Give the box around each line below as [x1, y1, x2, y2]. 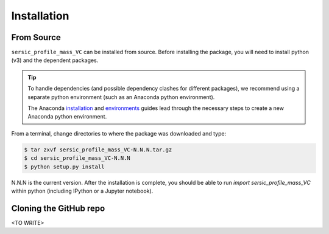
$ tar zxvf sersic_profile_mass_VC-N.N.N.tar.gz [24, 146, 172, 153]
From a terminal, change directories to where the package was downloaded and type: [11, 129, 227, 137]
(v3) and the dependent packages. [11, 57, 99, 64]
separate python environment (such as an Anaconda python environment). [27, 93, 215, 100]
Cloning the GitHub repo [11, 203, 105, 213]
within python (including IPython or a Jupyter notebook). [11, 187, 154, 194]
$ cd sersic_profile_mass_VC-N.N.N [24, 155, 130, 162]
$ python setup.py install [24, 163, 105, 170]
